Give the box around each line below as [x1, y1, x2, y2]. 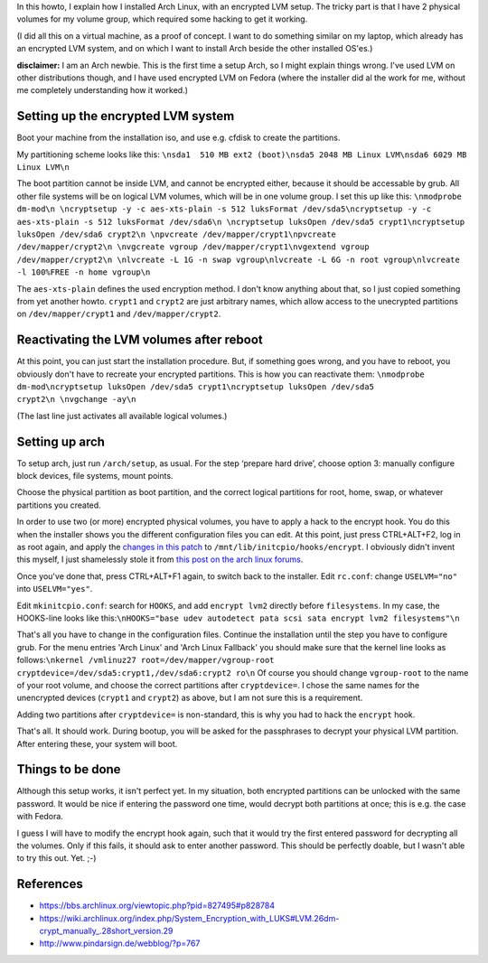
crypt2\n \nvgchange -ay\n [16, 394, 136, 405]
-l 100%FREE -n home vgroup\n [16, 267, 151, 277]
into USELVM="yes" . [16, 584, 93, 594]
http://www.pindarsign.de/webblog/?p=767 [39, 938, 201, 949]
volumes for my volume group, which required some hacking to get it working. [16, 14, 308, 24]
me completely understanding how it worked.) [16, 85, 189, 96]
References [16, 876, 83, 892]
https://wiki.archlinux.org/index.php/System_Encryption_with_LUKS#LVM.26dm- [39, 912, 340, 923]
